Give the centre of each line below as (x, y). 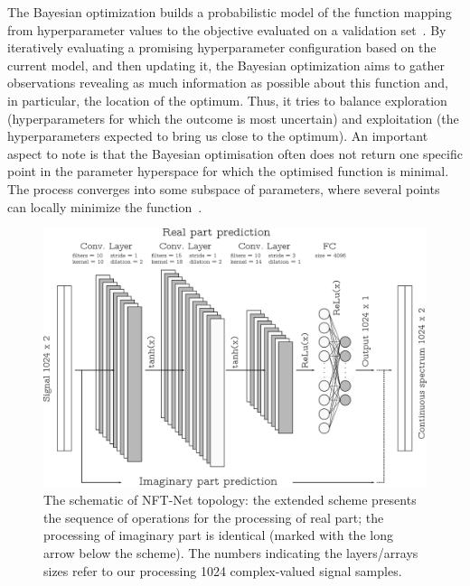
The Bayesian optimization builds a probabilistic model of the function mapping (230, 12)
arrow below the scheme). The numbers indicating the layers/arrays (231, 553)
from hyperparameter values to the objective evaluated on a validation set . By (227, 29)
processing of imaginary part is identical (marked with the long (218, 535)
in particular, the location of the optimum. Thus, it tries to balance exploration (227, 100)
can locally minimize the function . (105, 206)
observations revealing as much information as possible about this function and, (228, 83)
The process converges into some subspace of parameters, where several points (224, 188)
